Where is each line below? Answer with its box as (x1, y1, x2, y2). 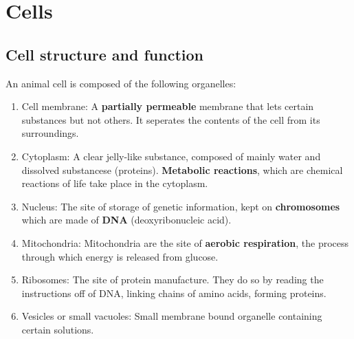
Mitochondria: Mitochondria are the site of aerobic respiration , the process (21, 235, 349, 250)
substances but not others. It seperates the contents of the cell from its (21, 112, 320, 127)
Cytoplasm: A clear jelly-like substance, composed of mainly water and (21, 149, 321, 163)
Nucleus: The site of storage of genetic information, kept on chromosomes (21, 199, 340, 213)
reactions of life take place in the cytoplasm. (21, 176, 208, 190)
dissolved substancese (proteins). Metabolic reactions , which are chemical (21, 162, 343, 177)
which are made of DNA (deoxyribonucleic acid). (21, 212, 232, 227)
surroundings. (21, 126, 79, 140)
